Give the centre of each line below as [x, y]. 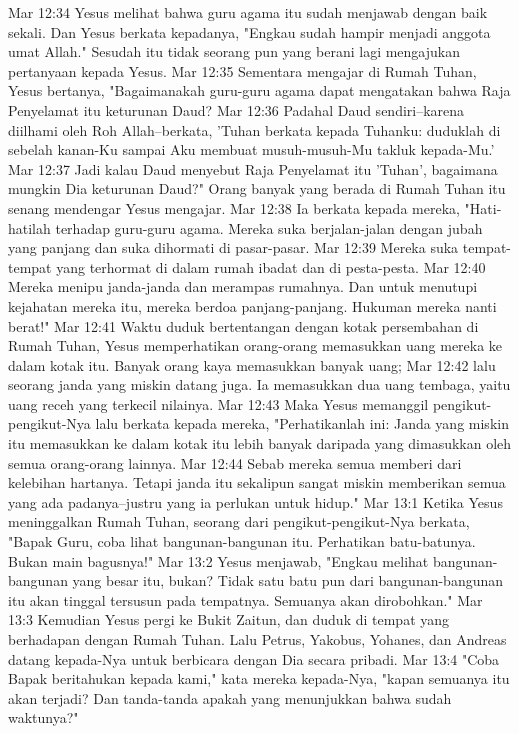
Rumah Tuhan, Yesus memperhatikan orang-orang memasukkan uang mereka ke [255, 345]
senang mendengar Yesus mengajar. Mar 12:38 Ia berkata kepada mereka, [234, 207]
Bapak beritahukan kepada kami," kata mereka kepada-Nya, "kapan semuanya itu [259, 678]
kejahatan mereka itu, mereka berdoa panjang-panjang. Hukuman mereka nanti [252, 305]
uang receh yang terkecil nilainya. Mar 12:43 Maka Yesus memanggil [218, 403]
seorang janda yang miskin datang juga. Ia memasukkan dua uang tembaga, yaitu [259, 384]
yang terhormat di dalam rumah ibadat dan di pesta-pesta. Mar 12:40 [271, 266]
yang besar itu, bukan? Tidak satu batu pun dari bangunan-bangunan [288, 580]
